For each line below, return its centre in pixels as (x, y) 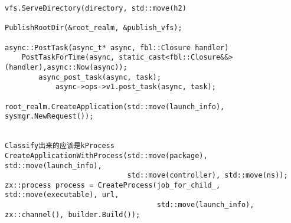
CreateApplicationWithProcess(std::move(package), (106, 155)
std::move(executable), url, (62, 195)
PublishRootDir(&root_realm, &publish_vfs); (94, 28)
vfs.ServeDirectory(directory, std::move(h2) (96, 8)
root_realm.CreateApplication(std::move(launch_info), (115, 106)
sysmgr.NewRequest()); (49, 117)
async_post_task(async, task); (100, 77)
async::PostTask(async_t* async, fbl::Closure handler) (117, 47)
